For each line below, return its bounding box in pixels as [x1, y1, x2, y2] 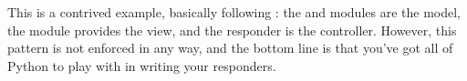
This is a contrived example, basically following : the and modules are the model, [7, 3, 461, 21]
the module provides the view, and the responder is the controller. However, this [7, 20, 457, 39]
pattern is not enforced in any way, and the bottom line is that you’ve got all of [7, 38, 453, 57]
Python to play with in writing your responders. [7, 56, 276, 75]
